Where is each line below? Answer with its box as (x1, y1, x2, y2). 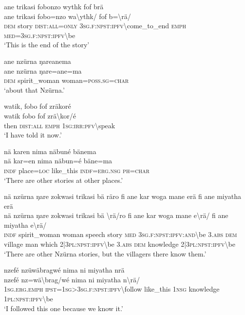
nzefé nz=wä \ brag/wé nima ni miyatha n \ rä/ (4, 274, 140, 284)
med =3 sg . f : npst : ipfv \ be (4, 30, 75, 40)
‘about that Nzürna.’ (4, 84, 65, 95)
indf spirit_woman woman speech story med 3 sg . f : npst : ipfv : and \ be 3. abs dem (4, 229, 237, 239)
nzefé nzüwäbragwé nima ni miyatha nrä (4, 265, 125, 275)
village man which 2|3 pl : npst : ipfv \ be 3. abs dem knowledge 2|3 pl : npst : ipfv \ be (4, 239, 235, 249)
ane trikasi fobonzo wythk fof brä (4, 1, 104, 11)
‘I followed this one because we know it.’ (4, 303, 123, 313)
